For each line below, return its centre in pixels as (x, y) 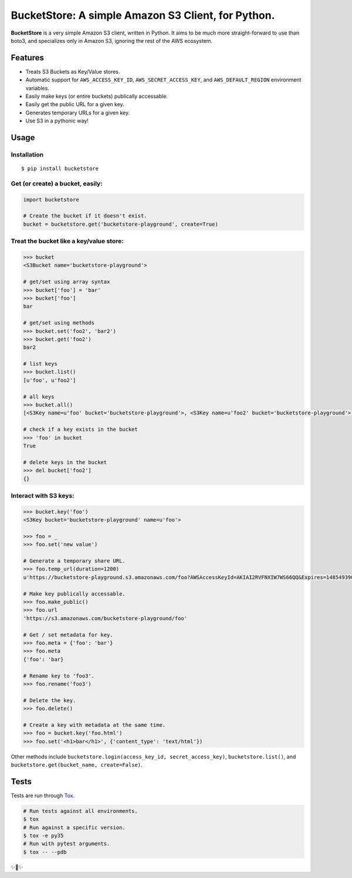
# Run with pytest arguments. (67, 844)
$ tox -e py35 (43, 836)
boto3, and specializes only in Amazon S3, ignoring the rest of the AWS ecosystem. (112, 40)
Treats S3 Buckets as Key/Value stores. (73, 72)
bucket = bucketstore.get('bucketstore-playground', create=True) (121, 224)
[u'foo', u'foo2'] (50, 380)
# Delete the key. (50, 700)
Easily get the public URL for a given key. (75, 104)
